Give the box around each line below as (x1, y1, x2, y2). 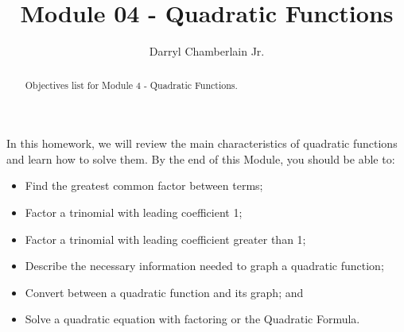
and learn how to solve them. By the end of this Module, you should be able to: (6, 150, 395, 167)
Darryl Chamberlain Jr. (149, 43, 265, 60)
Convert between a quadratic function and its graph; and (25, 284, 304, 300)
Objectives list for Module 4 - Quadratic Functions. (25, 78, 238, 91)
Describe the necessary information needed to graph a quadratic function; (25, 257, 384, 274)
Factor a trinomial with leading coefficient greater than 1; (25, 230, 306, 247)
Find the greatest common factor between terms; (25, 177, 263, 194)
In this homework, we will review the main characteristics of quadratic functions (6, 135, 398, 152)
